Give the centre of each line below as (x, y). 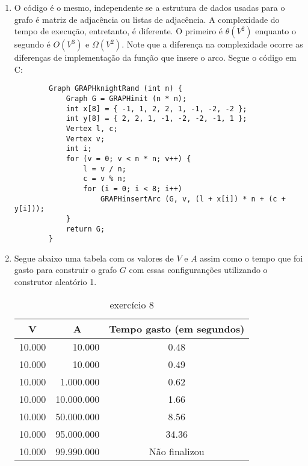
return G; (85, 229)
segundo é (32, 44)
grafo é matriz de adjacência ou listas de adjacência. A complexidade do (147, 19)
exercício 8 (132, 304)
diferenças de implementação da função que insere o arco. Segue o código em (155, 57)
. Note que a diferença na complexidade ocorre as (212, 44)
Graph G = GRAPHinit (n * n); (126, 99)
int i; (79, 149)
